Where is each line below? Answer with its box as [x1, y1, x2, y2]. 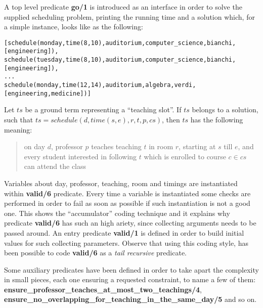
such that [4, 114, 33, 124]
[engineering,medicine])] [4, 90, 91, 97]
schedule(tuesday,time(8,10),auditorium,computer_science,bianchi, [4, 56, 236, 64]
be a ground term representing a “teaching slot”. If [25, 104, 182, 115]
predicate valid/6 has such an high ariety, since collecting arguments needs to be [4, 217, 256, 228]
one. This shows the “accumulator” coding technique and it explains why [4, 207, 230, 218]
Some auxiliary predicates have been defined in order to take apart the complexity [4, 264, 259, 275]
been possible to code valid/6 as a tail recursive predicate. [4, 247, 187, 258]
